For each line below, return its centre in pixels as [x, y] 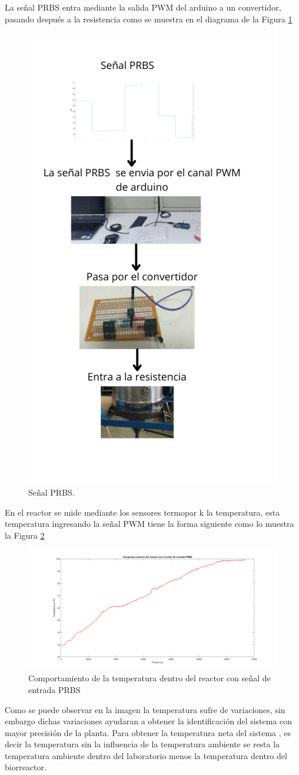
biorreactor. [26, 767]
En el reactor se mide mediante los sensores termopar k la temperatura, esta [142, 512]
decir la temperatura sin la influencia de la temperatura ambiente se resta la [142, 744]
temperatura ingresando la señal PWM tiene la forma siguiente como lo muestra [149, 524]
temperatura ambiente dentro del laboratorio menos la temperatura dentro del [146, 755]
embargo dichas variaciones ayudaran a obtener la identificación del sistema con [149, 721]
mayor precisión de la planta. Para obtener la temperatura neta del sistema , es [148, 732]
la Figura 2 [25, 535]
